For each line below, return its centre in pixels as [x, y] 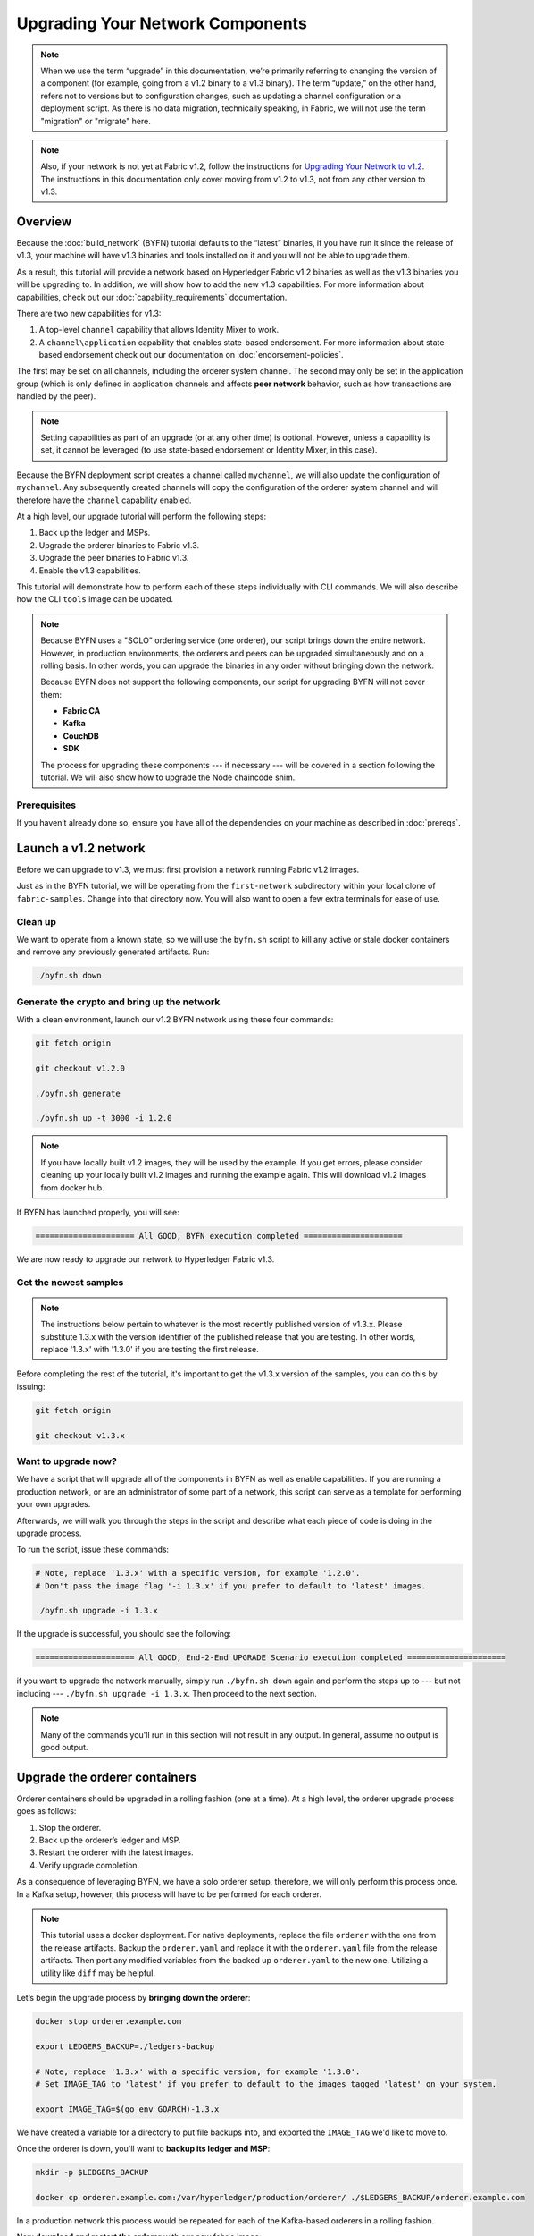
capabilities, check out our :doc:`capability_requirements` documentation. [152, 297]
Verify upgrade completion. [89, 1865]
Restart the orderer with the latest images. [116, 1852]
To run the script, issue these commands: [93, 1550]
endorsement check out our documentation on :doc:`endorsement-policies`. [204, 355]
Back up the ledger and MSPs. [95, 533]
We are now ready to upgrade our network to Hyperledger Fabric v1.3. [146, 1259]
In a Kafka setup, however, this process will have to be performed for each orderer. [169, 1894]
